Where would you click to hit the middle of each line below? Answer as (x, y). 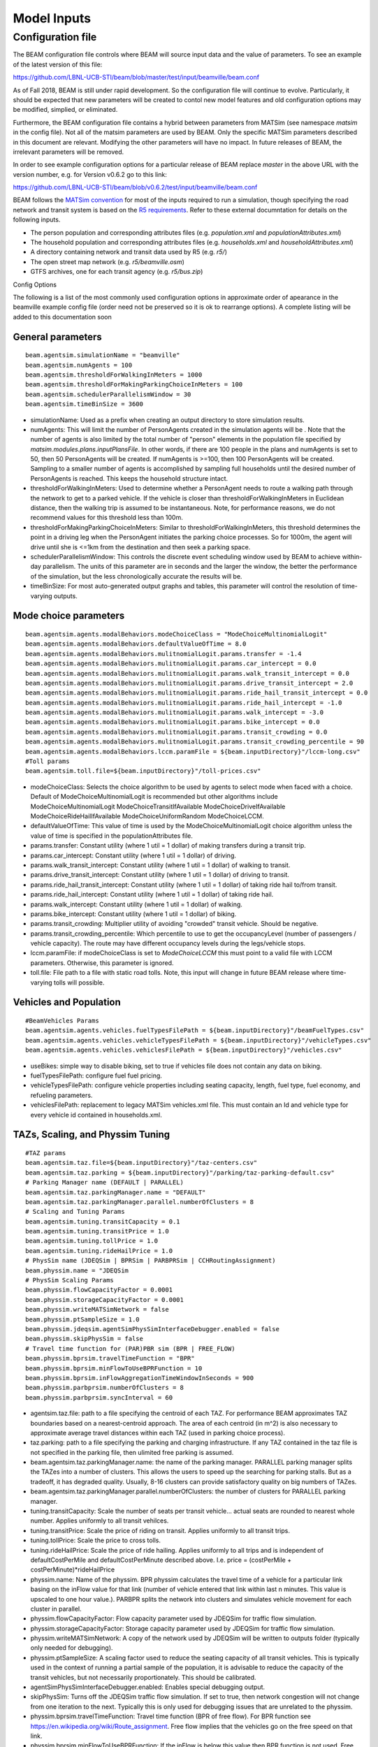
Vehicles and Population (67, 1002)
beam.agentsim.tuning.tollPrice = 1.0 (92, 1241)
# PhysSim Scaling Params (70, 1280)
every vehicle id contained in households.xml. (96, 1115)
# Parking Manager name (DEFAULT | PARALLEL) (105, 1182)
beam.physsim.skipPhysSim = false (84, 1339)
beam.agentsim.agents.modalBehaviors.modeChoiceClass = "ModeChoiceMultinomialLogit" (176, 634)
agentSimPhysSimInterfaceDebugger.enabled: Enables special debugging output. (148, 1687)
